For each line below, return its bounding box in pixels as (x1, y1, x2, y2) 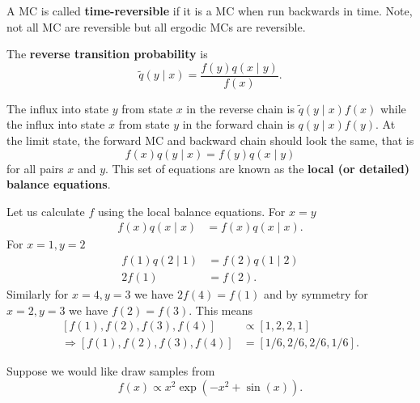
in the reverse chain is (186, 100, 295, 117)
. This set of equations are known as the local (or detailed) (105, 159, 410, 176)
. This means (189, 301, 253, 318)
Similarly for (6, 286, 69, 303)
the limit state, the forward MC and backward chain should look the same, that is (6, 132, 414, 149)
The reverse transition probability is (6, 45, 208, 62)
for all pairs (6, 159, 64, 176)
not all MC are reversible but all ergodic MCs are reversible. (6, 18, 306, 35)
